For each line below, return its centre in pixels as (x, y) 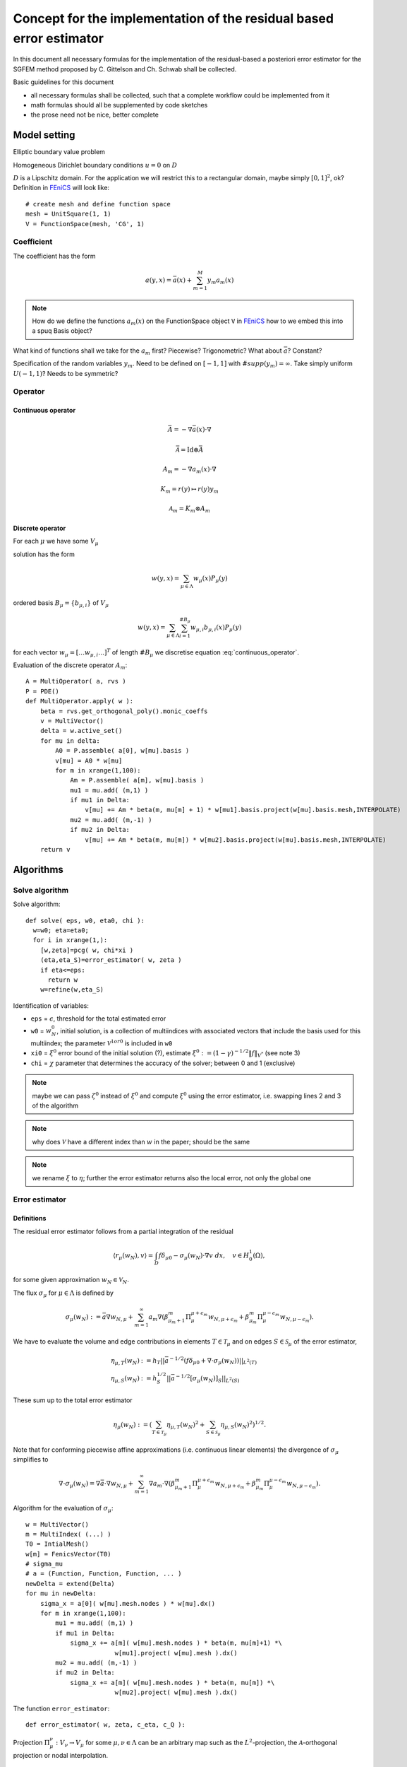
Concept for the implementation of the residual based (174, 18)
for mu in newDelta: (61, 1593)
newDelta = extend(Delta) (71, 1584)
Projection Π (31, 1743)
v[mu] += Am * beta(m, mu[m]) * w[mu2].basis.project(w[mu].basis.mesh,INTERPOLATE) (236, 840)
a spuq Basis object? (62, 331)
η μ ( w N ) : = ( (133, 1426)
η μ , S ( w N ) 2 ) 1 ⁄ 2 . (243, 1425)
